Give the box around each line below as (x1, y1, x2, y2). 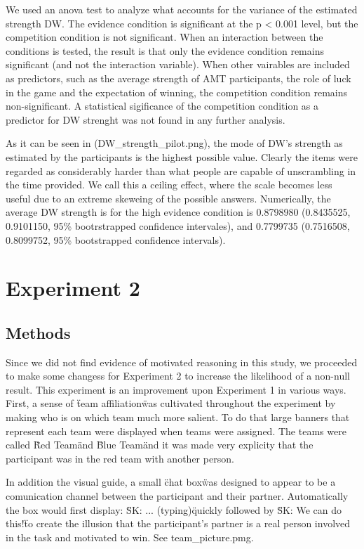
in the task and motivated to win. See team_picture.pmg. (6, 529, 254, 544)
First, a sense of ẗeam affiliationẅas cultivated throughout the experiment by (6, 396, 336, 411)
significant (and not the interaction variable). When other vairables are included (6, 57, 350, 72)
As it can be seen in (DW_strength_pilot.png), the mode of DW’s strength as (6, 136, 343, 150)
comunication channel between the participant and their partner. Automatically (6, 489, 349, 503)
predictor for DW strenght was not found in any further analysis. (6, 112, 285, 127)
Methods (6, 321, 71, 343)
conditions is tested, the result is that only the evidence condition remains (6, 43, 324, 58)
